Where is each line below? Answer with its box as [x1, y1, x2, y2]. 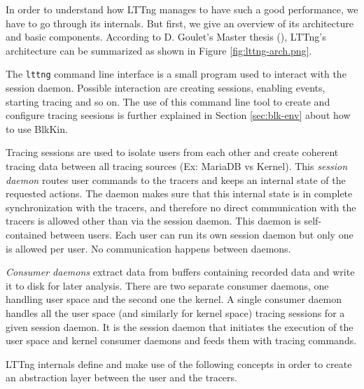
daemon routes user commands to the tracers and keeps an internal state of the [6, 172, 346, 187]
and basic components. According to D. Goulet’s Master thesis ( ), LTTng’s [6, 29, 326, 44]
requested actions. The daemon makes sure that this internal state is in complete [6, 186, 353, 201]
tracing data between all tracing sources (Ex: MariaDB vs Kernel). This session [6, 159, 348, 173]
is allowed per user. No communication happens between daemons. [6, 241, 291, 255]
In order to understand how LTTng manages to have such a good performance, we [6, 2, 358, 16]
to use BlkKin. [6, 121, 68, 136]
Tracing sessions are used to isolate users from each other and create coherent [6, 145, 339, 160]
